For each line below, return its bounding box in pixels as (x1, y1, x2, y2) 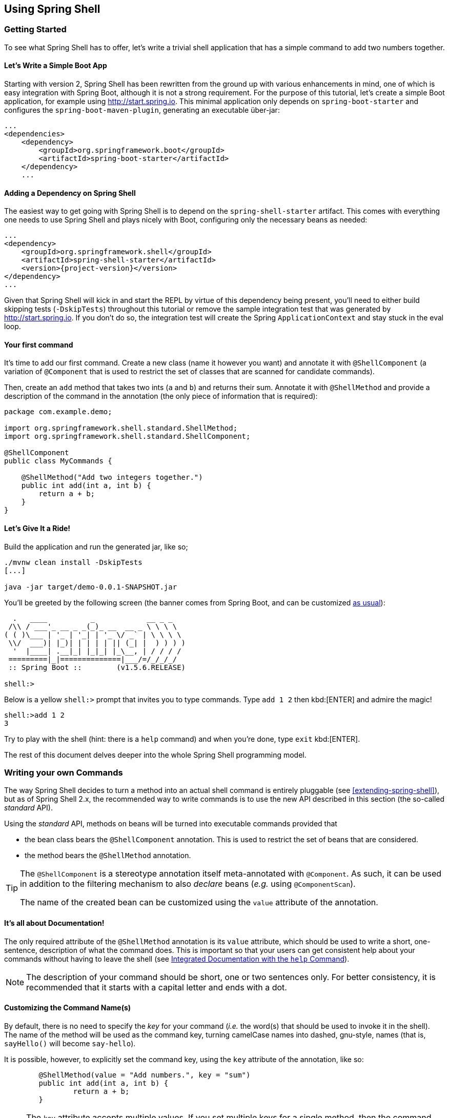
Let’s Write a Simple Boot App (4, 61, 107, 70)
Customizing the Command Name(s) (4, 1003, 131, 1012)
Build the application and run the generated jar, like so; (4, 542, 188, 551)
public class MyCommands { (4, 457, 112, 465)
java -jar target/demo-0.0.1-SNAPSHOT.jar (4, 582, 177, 591)
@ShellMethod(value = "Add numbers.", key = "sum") (38, 1070, 251, 1079)
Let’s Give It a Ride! (4, 524, 71, 533)
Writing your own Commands (4, 767, 123, 778)
